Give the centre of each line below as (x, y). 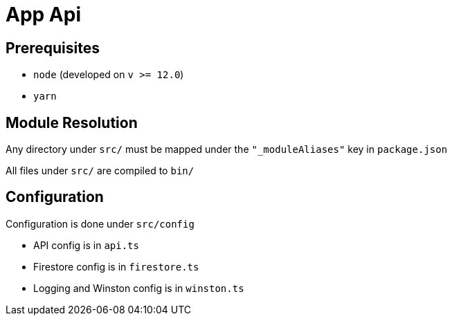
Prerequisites (53, 48)
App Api (43, 15)
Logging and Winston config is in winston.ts (139, 288)
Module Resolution (72, 122)
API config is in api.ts (86, 245)
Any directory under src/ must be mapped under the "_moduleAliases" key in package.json (227, 149)
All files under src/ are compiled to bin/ (100, 171)
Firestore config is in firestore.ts (116, 266)
